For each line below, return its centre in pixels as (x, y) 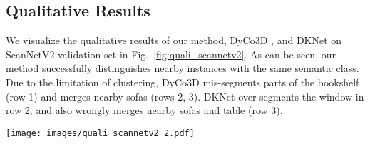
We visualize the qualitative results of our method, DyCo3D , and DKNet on (174, 40)
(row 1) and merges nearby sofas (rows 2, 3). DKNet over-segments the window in (185, 96)
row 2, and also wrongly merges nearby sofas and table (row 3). (144, 110)
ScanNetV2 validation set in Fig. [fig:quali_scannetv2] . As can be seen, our (171, 54)
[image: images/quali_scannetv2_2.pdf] (100, 133)
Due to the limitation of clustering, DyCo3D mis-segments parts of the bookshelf (183, 82)
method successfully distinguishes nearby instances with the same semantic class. (183, 68)
